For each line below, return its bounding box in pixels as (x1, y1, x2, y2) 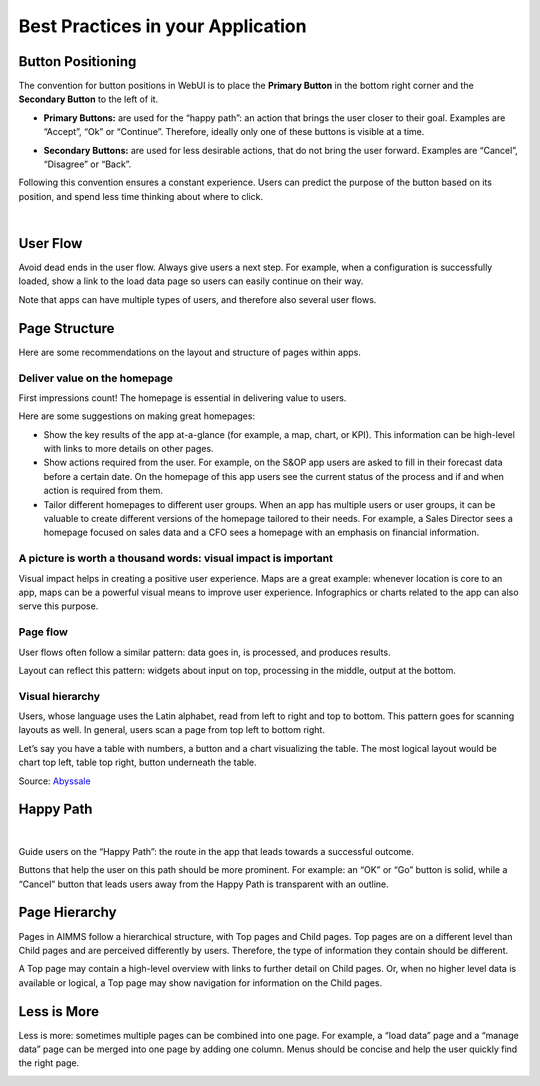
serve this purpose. (18, 600, 99, 612)
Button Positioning (18, 53, 137, 70)
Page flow (18, 625, 69, 639)
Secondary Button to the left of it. (18, 93, 159, 105)
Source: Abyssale (18, 775, 91, 787)
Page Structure (18, 320, 115, 337)
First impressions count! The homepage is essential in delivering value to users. (18, 391, 347, 404)
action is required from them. (43, 485, 164, 497)
